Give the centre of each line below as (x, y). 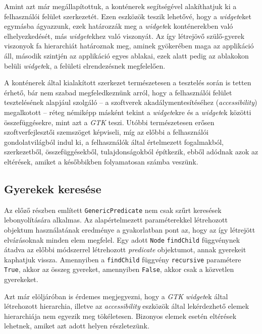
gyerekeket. (21, 279)
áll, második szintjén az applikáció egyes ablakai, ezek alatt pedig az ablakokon (126, 55)
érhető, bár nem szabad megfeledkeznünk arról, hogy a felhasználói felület (118, 92)
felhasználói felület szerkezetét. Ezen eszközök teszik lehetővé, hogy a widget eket (128, 16)
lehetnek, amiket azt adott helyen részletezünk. (77, 326)
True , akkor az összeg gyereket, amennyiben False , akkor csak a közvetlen (119, 269)
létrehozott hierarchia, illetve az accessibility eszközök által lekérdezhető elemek (127, 306)
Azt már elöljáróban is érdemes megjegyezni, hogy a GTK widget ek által (116, 296)
